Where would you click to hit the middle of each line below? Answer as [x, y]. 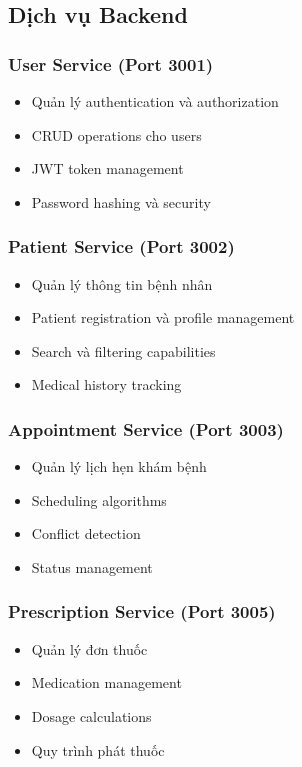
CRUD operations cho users [116, 134]
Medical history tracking [106, 384]
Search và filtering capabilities [123, 350]
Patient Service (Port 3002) [121, 246]
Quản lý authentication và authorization [155, 101]
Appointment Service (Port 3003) [146, 428]
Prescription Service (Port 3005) [142, 611]
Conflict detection [86, 533]
